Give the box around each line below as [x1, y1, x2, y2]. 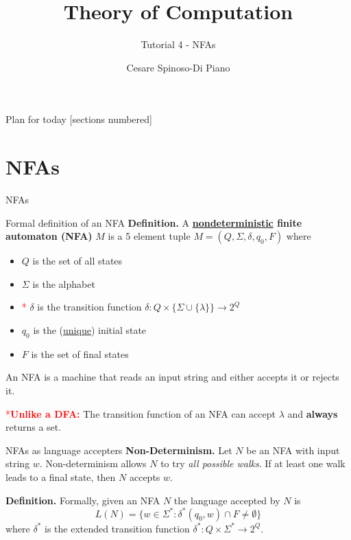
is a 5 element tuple [108, 229, 191, 243]
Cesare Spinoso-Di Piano [126, 60, 230, 74]
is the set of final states [31, 346, 129, 361]
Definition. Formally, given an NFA [5, 493, 160, 507]
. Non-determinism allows [39, 456, 147, 471]
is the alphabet [32, 276, 95, 291]
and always [287, 406, 338, 420]
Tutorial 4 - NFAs [141, 37, 216, 52]
